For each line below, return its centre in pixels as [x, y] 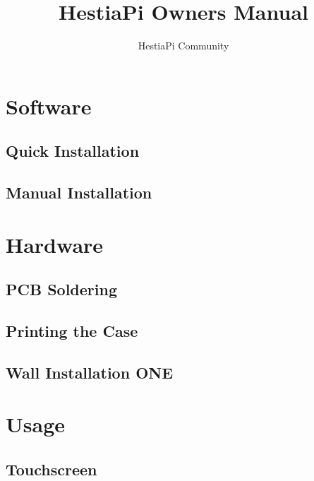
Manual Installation [79, 192]
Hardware [55, 244]
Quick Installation [73, 151]
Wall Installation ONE [90, 372]
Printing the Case [72, 331]
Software [49, 106]
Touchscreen [52, 469]
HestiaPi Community [183, 46]
